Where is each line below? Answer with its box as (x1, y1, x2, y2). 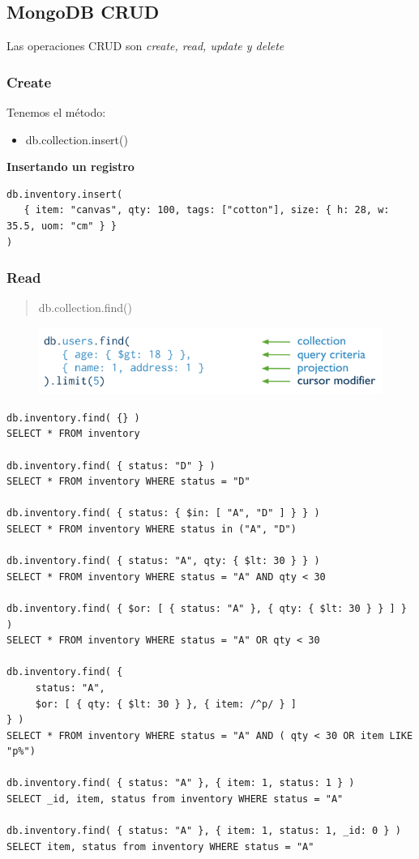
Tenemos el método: (6, 104, 106, 121)
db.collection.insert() (25, 130, 128, 147)
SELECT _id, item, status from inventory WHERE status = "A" (6, 793, 344, 806)
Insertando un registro (6, 158, 135, 175)
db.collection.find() (38, 299, 132, 316)
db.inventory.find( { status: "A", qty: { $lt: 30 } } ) (6, 555, 320, 567)
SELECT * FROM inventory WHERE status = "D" (6, 476, 250, 488)
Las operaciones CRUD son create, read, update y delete (6, 37, 284, 54)
